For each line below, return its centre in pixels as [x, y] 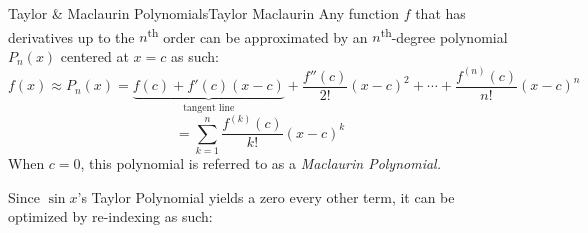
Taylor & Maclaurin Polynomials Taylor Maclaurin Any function [203, 13]
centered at [94, 55]
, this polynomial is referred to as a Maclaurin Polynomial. [260, 163]
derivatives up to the [71, 36]
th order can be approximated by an [257, 35]
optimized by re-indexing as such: [110, 216]
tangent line [209, 108]
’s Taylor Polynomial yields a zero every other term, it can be [266, 196]
